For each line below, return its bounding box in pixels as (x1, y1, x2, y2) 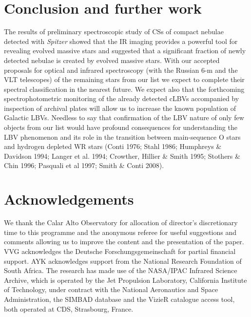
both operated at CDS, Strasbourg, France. (4, 303, 134, 314)
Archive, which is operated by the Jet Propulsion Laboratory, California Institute (4, 275, 247, 285)
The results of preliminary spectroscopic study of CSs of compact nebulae (4, 26, 224, 37)
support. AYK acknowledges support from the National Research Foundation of (4, 255, 242, 266)
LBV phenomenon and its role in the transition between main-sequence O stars (4, 131, 241, 142)
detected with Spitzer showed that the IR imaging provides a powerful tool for (4, 36, 238, 46)
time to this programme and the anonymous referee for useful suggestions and (4, 227, 237, 237)
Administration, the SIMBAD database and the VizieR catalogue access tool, (4, 294, 235, 304)
